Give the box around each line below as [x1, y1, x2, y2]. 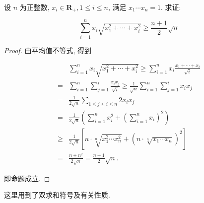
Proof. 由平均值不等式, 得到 [4, 45, 92, 55]
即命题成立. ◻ [4, 173, 50, 183]
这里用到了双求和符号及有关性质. [4, 190, 110, 200]
